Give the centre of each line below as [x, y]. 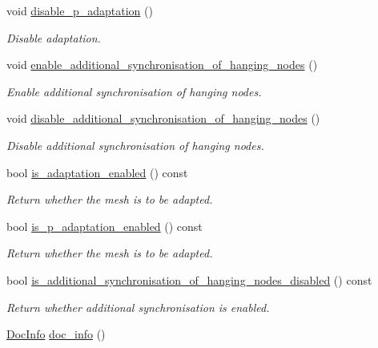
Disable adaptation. [54, 37]
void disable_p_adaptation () [80, 10]
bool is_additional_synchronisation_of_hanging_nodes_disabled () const [189, 279]
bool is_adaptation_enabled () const [97, 172]
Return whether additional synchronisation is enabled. [138, 307]
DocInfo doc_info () [56, 334]
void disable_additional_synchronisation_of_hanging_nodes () [163, 118]
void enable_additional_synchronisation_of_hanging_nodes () [162, 65]
